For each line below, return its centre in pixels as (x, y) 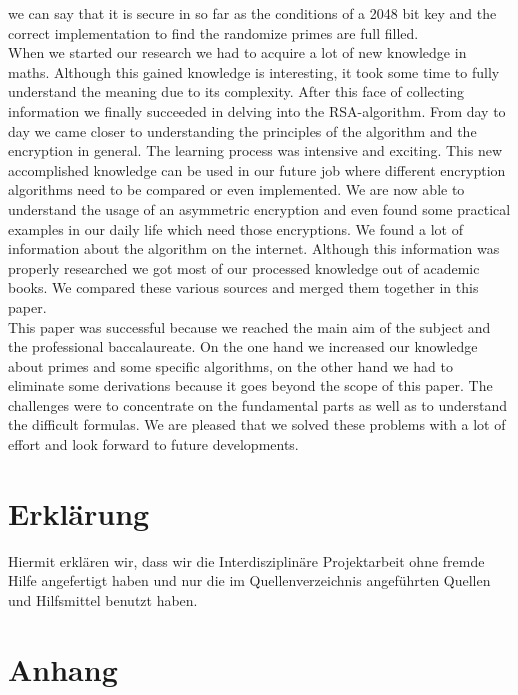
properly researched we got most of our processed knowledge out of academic (244, 267)
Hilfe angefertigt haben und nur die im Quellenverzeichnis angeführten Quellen (249, 580)
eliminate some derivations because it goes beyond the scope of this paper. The (250, 385)
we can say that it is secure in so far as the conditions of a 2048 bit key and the (252, 13)
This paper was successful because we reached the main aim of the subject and (249, 326)
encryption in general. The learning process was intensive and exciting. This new (255, 150)
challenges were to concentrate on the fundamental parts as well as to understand (258, 404)
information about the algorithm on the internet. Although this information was (254, 248)
